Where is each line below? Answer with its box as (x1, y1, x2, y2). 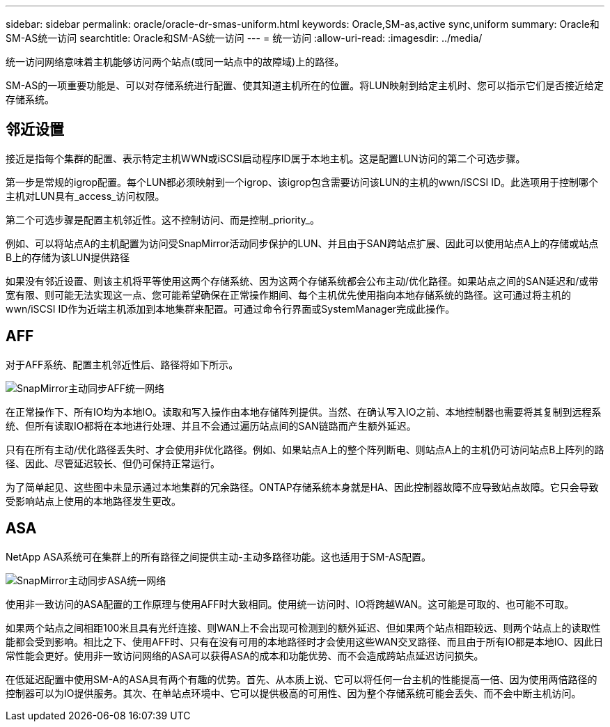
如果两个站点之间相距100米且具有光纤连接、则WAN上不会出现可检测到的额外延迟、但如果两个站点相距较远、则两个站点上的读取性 (6, 621, 601, 634)
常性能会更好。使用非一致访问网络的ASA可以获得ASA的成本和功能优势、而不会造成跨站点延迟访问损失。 (6, 649, 484, 662)
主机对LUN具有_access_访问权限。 (6, 189, 165, 202)
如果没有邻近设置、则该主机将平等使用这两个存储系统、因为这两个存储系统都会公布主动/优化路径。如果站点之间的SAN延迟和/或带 (6, 274, 599, 287)
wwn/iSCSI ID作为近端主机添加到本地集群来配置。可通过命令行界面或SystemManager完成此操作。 (6, 302, 455, 315)
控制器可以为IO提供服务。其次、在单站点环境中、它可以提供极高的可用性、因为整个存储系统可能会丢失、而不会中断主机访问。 (6, 687, 581, 699)
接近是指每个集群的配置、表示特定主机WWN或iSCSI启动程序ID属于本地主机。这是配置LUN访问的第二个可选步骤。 (6, 152, 526, 164)
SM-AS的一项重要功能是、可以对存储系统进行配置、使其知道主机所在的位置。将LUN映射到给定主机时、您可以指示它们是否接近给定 (6, 79, 604, 91)
